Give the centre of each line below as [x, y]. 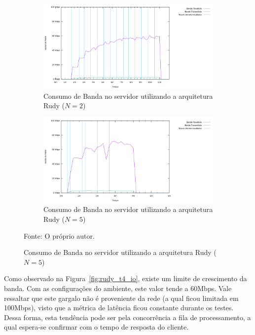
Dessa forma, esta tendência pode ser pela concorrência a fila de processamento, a [127, 317]
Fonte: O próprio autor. [59, 235]
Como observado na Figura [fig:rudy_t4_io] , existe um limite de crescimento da [126, 278]
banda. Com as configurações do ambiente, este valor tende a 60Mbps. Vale [118, 288]
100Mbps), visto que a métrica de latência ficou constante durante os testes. [119, 308]
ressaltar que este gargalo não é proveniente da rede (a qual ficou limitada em [121, 298]
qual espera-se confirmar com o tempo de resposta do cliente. [96, 327]
